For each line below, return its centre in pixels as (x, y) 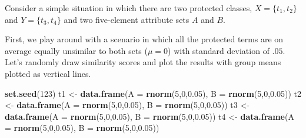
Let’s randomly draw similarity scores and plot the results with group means (143, 62)
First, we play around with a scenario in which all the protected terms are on (144, 39)
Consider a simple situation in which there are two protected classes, (129, 8)
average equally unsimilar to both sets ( (76, 50)
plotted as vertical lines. (48, 73)
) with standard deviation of (219, 50)
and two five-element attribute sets (127, 19)
